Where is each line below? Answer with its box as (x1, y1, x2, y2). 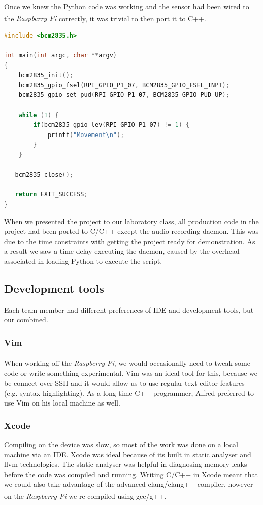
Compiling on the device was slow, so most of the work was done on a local (4, 439, 238, 449)
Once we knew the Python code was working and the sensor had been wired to (4, 1, 249, 11)
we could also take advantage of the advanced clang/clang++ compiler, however (4, 479, 253, 489)
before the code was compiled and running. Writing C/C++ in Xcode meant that (4, 468, 258, 479)
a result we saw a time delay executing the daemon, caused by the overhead (4, 246, 240, 256)
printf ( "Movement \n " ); (47, 131, 124, 139)
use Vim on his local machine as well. (4, 397, 120, 408)
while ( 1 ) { (18, 111, 59, 119)
